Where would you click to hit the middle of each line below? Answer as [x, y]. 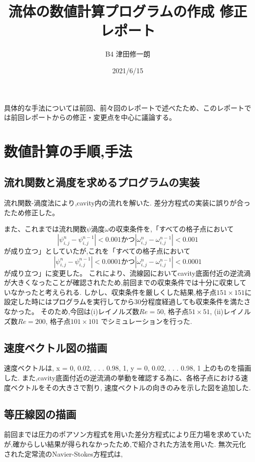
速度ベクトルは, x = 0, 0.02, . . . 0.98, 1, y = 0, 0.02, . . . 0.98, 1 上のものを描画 [128, 368]
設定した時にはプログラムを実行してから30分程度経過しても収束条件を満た [124, 302]
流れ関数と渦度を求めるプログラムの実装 [102, 182]
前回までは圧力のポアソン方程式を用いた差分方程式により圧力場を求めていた [128, 434]
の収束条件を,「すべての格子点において [171, 229]
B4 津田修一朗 [128, 54]
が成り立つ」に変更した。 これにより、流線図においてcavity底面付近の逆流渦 [127, 273]
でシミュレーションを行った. [146, 321]
